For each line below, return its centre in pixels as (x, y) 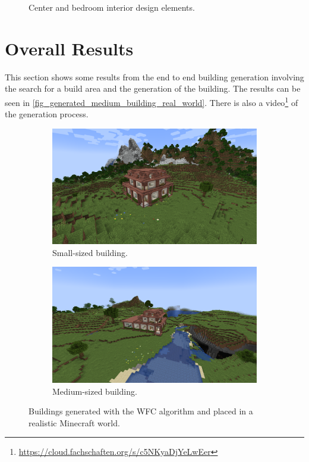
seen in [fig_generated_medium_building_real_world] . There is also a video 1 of (152, 101)
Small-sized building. (90, 252)
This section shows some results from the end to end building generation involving (154, 77)
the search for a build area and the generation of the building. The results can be (153, 88)
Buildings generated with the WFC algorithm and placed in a (141, 411)
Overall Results (69, 48)
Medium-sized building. (95, 391)
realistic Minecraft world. (74, 422)
